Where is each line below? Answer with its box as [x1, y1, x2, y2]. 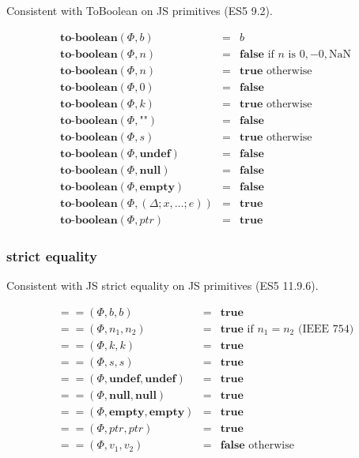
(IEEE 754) [297, 323, 354, 335]
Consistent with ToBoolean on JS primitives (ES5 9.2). [6, 2, 273, 18]
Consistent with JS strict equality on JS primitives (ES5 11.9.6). [6, 277, 319, 294]
